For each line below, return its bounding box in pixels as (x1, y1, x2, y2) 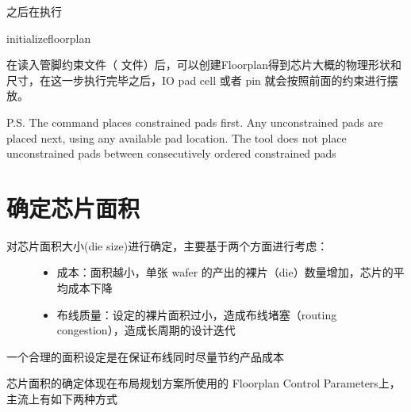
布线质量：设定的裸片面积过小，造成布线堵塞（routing (56, 306, 337, 322)
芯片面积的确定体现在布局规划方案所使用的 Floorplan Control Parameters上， (6, 375, 401, 391)
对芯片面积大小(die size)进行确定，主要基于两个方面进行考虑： (6, 237, 328, 254)
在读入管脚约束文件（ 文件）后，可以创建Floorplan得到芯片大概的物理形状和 (6, 56, 402, 73)
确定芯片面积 (6, 191, 140, 223)
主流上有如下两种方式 (6, 391, 117, 407)
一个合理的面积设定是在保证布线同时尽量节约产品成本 (6, 348, 284, 364)
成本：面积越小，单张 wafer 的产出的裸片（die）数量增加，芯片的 (56, 264, 394, 280)
